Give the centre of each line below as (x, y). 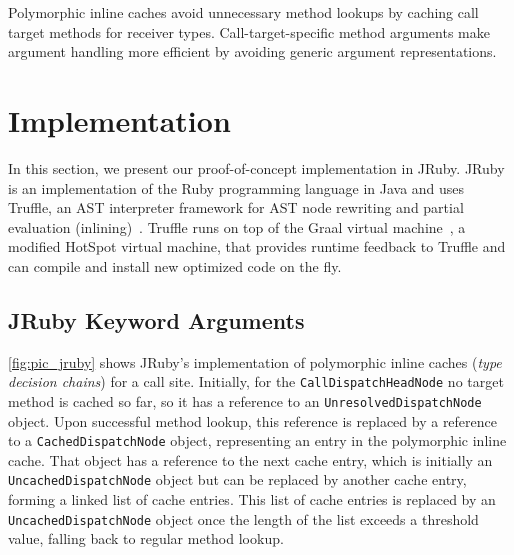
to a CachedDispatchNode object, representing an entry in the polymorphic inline (257, 440)
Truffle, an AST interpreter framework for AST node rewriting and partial (236, 207)
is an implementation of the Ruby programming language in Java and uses (236, 187)
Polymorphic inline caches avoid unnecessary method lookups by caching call (243, 12)
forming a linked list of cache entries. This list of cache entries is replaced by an (252, 499)
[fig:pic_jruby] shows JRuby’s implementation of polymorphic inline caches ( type (255, 361)
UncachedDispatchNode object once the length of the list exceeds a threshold (243, 518)
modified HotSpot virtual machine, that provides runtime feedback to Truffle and (257, 246)
